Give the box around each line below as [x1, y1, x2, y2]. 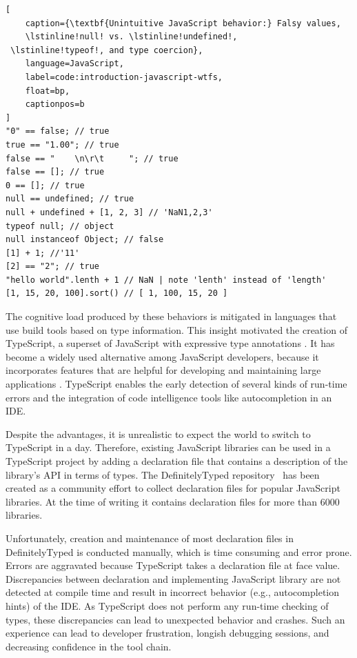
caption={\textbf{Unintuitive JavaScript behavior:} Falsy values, [25, 18, 341, 28]
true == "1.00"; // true [6, 139, 119, 150]
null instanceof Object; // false [6, 235, 164, 245]
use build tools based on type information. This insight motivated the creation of [6, 322, 347, 337]
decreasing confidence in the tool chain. [6, 639, 172, 653]
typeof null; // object [6, 221, 114, 231]
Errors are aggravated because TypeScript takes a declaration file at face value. [6, 558, 340, 572]
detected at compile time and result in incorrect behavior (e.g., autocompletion [6, 585, 340, 599]
